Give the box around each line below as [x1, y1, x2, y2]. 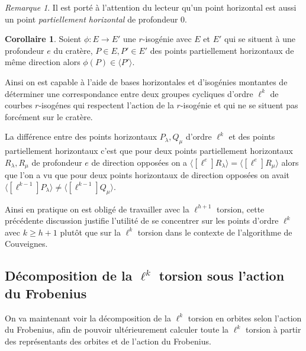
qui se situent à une [224, 33, 295, 45]
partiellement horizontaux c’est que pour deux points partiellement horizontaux [5, 144, 293, 157]
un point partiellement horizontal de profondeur [5, 12, 178, 25]
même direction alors [5, 56, 80, 68]
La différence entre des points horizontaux [5, 130, 157, 143]
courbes [5, 99, 33, 111]
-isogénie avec [142, 33, 192, 45]
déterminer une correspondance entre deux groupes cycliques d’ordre [5, 87, 253, 99]
